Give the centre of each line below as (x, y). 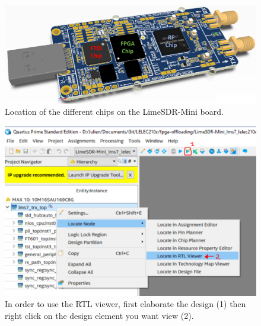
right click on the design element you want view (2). (99, 315)
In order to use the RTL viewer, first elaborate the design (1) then (125, 304)
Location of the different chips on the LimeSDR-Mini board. (114, 112)
